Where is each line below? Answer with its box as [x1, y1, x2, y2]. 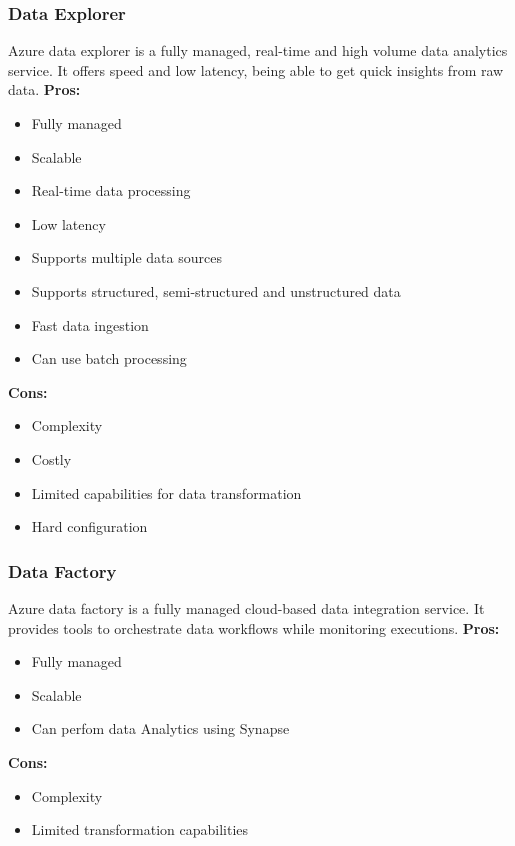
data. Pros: [8, 79, 81, 100]
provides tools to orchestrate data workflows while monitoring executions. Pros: [8, 617, 500, 638]
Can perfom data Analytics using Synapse [31, 718, 290, 739]
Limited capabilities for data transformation [31, 482, 302, 503]
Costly [31, 448, 72, 469]
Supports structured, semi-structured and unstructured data [31, 280, 401, 301]
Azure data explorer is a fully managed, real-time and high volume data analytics [8, 40, 508, 61]
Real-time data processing [31, 180, 191, 201]
